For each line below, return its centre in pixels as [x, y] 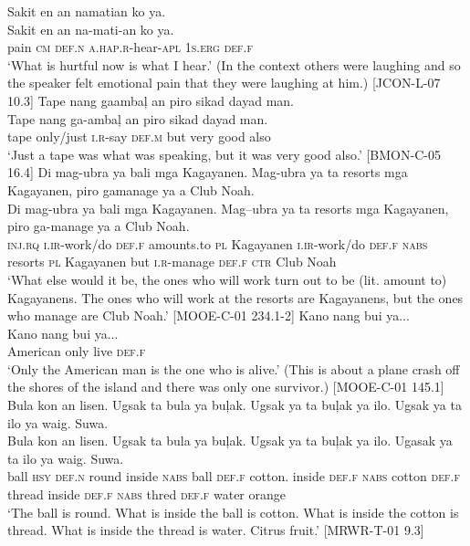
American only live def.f [77, 351]
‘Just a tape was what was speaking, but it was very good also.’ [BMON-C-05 [224, 154]
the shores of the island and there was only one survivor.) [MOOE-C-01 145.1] [226, 387]
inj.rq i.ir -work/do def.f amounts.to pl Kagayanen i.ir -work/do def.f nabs [218, 243]
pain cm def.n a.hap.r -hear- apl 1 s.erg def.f [131, 47]
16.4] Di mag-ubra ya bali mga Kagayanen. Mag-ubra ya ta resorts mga [208, 172]
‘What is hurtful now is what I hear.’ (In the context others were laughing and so [234, 64]
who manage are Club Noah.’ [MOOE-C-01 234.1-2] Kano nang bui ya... [209, 315]
